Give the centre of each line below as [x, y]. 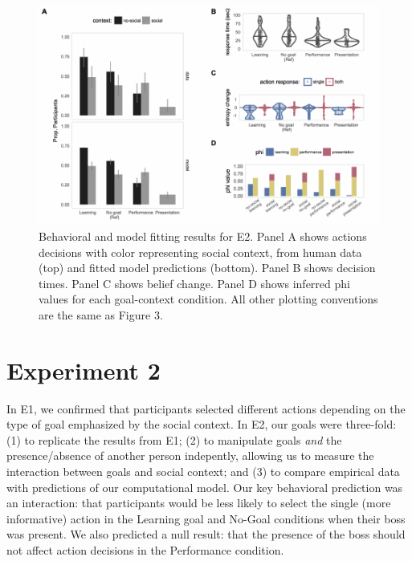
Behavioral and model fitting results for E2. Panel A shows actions [203, 236]
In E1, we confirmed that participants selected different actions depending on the [206, 408]
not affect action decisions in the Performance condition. [145, 550]
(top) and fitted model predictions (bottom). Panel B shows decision [207, 268]
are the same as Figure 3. [101, 314]
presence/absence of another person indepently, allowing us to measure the [190, 455]
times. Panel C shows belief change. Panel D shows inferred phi [194, 283]
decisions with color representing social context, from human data [200, 252]
